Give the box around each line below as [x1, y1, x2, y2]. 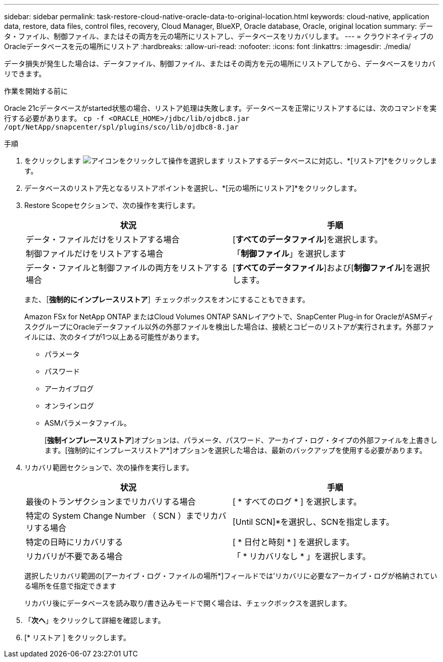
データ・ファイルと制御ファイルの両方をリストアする [26, 263, 229, 273]
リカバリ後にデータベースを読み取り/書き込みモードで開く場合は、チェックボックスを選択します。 [24, 599, 351, 607]
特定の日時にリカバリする [26, 537, 123, 547]
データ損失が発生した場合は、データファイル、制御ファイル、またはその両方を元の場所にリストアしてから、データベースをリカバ [4, 59, 435, 68]
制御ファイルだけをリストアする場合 [26, 249, 164, 259]
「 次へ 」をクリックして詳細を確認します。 [24, 616, 165, 625]
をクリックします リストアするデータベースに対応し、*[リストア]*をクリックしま [24, 156, 437, 165]
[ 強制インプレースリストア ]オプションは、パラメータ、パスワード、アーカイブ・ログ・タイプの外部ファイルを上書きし [45, 436, 437, 444]
